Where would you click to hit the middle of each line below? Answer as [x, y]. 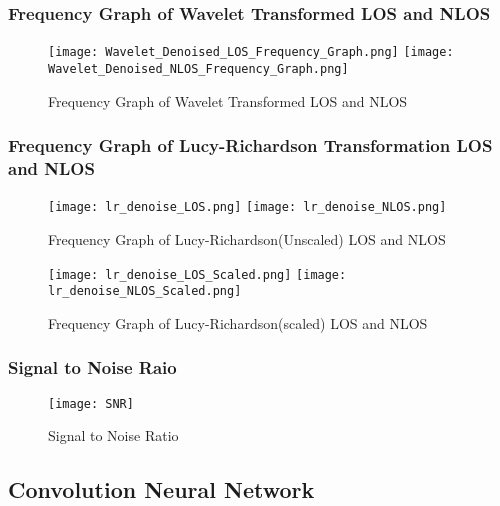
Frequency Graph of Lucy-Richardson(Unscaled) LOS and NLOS [247, 238]
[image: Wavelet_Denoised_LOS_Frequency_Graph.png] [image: [251, 52]
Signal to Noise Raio [92, 367]
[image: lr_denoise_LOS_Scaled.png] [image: [197, 274]
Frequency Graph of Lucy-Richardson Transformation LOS [250, 145]
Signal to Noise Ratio [113, 435]
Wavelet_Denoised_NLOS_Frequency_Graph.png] [198, 68]
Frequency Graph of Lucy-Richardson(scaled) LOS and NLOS [238, 322]
